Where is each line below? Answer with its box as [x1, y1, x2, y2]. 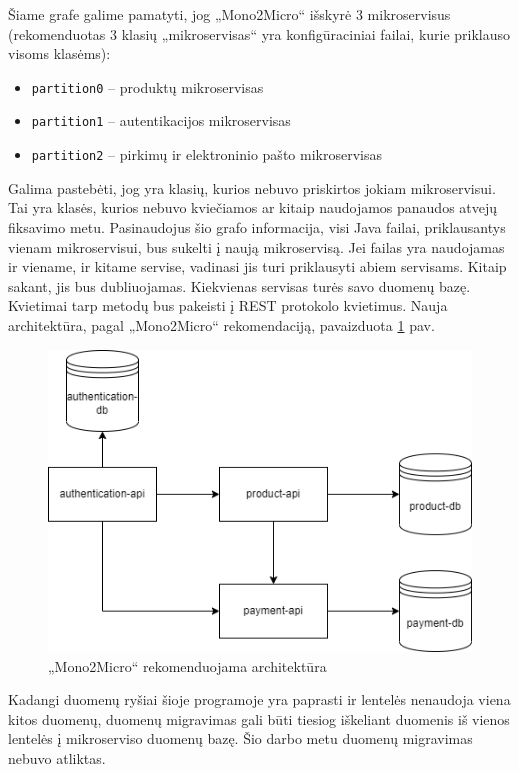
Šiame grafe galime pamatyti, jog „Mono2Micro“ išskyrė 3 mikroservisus [8, 4, 451, 24]
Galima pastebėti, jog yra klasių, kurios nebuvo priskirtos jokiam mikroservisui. [8, 177, 496, 198]
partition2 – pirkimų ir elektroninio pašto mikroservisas [31, 144, 382, 165]
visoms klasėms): [8, 43, 111, 64]
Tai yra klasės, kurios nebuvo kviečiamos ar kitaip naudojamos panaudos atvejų [8, 197, 498, 218]
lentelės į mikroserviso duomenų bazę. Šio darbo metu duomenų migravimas [8, 728, 473, 749]
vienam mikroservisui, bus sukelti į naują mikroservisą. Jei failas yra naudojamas [8, 236, 505, 257]
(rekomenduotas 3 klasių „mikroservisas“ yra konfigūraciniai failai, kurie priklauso [8, 23, 511, 44]
